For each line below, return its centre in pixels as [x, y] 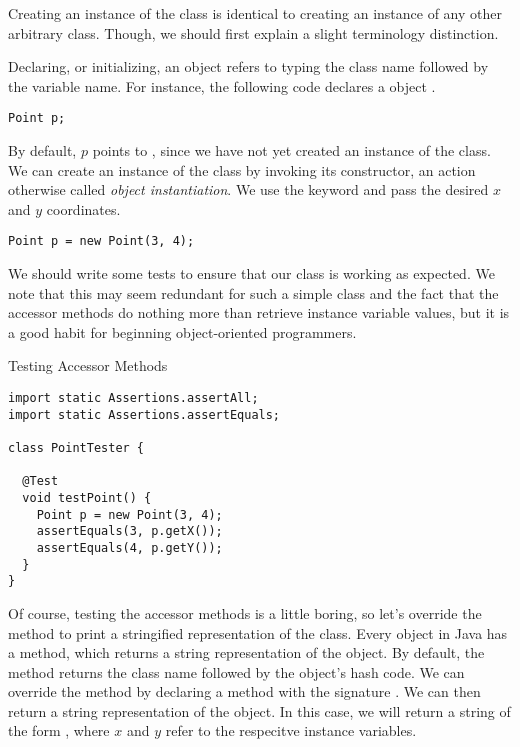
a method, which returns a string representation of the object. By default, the [246, 652]
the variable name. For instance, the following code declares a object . [222, 85]
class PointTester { [76, 448]
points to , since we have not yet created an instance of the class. [291, 150]
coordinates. [83, 208]
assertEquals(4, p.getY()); [129, 547]
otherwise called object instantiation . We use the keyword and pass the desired [248, 189]
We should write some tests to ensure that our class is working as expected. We [251, 273]
